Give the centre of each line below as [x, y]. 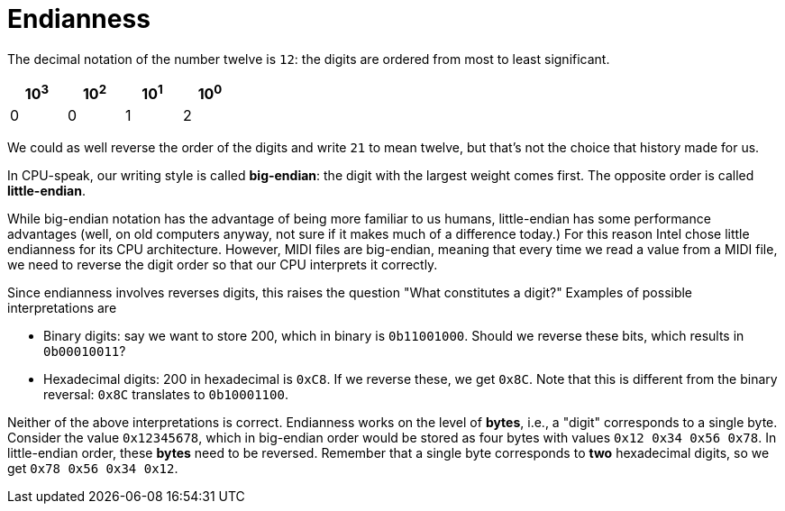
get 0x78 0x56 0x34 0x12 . [93, 469]
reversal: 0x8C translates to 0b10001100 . [166, 395]
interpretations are [62, 308]
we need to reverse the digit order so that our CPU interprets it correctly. [223, 265]
